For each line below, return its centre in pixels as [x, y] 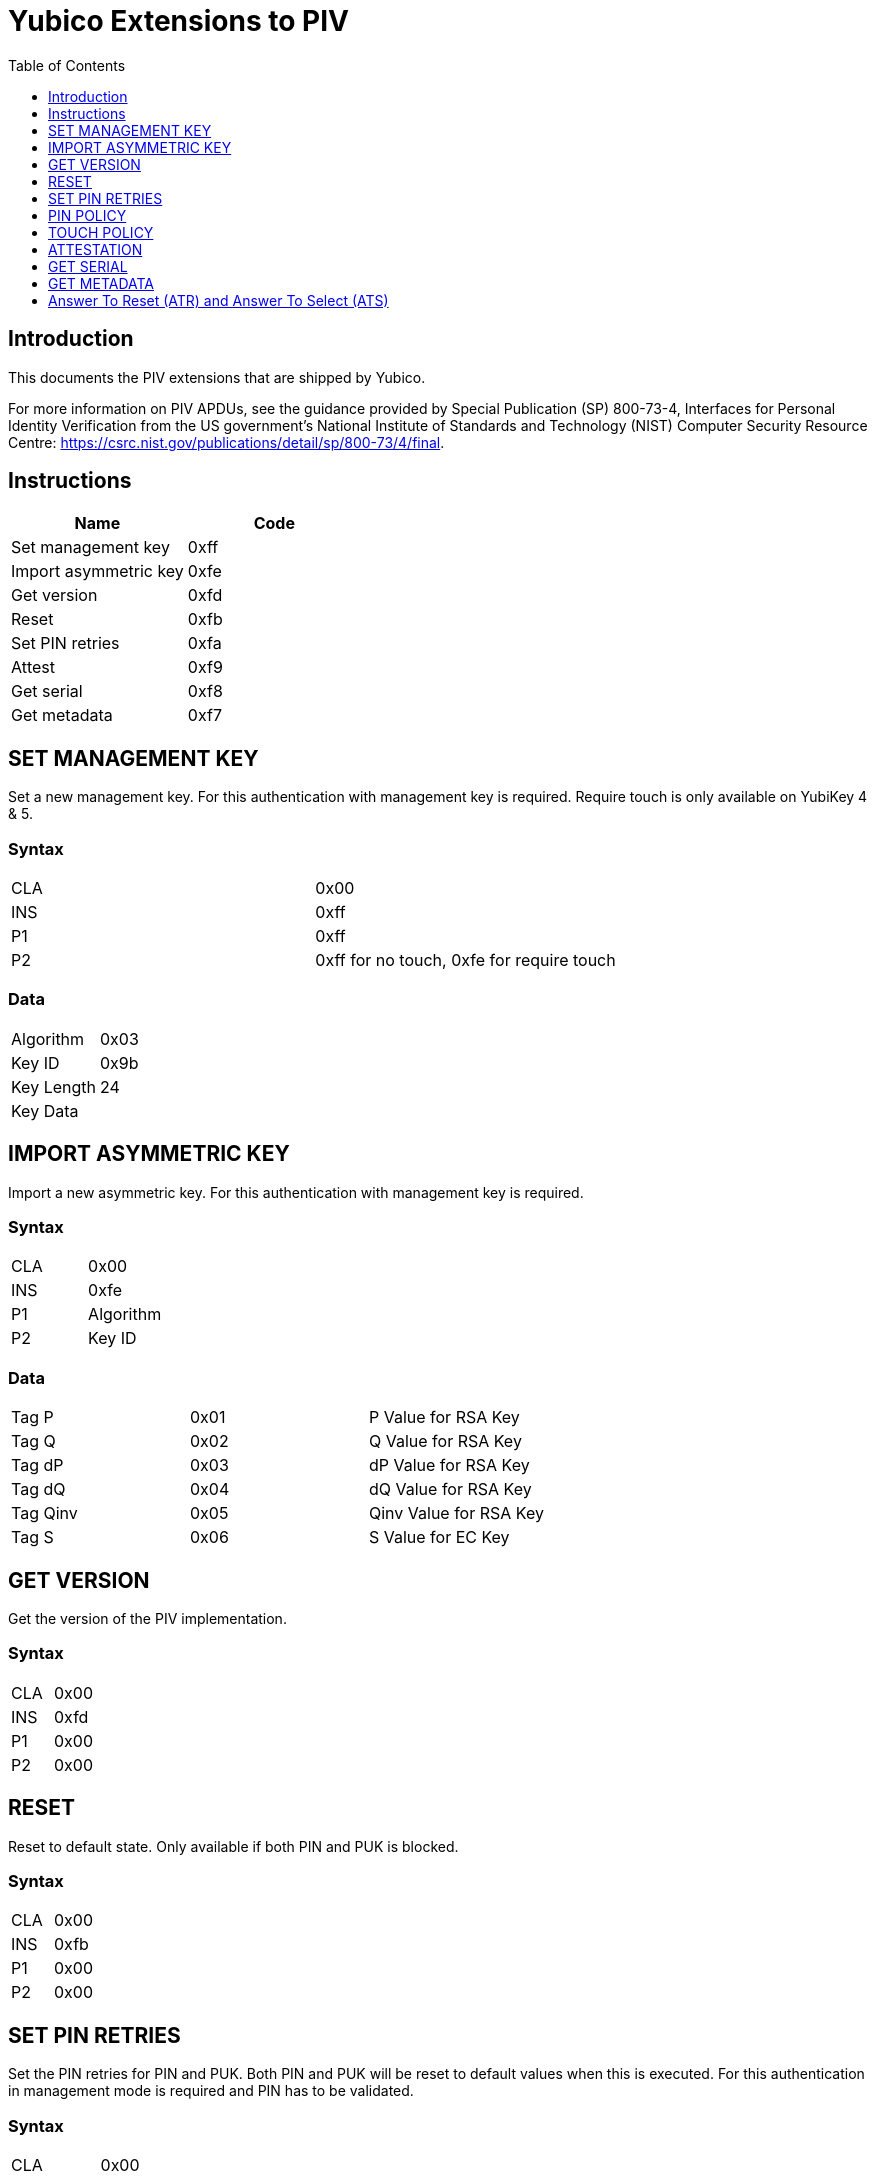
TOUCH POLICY [101, 232]
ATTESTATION [95, 249]
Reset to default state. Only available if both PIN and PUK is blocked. [233, 1846]
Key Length [53, 1086]
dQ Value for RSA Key [450, 1489]
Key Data [45, 1110]
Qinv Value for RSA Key [456, 1513]
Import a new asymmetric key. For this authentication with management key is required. [296, 1192]
